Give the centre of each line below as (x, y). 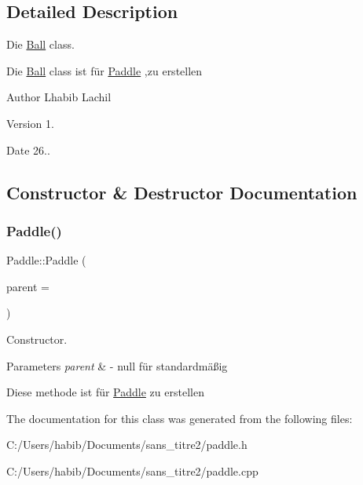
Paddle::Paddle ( (46, 260)
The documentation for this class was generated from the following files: (180, 418)
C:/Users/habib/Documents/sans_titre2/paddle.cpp (132, 470)
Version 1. (30, 123)
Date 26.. (28, 150)
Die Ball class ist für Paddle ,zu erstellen (104, 70)
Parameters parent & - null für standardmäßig (117, 365)
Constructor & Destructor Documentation (182, 192)
